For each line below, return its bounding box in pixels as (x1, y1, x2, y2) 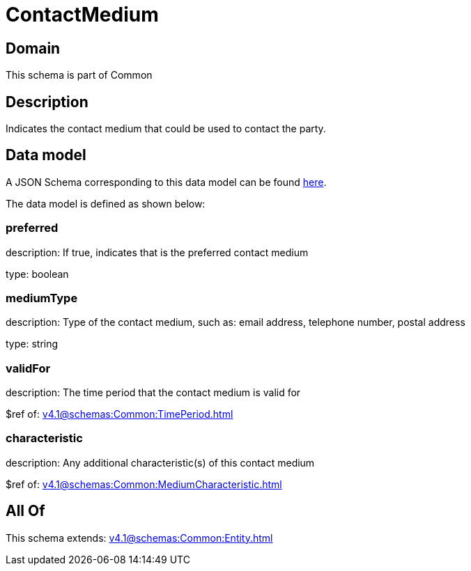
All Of (6, 502, 45, 520)
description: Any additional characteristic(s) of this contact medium (6, 456, 315, 469)
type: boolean (6, 267, 69, 280)
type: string (6, 338, 59, 350)
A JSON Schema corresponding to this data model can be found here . (6, 175, 327, 188)
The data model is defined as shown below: (6, 197, 206, 210)
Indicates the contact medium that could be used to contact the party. (6, 123, 326, 135)
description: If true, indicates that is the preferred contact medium (6, 246, 309, 258)
